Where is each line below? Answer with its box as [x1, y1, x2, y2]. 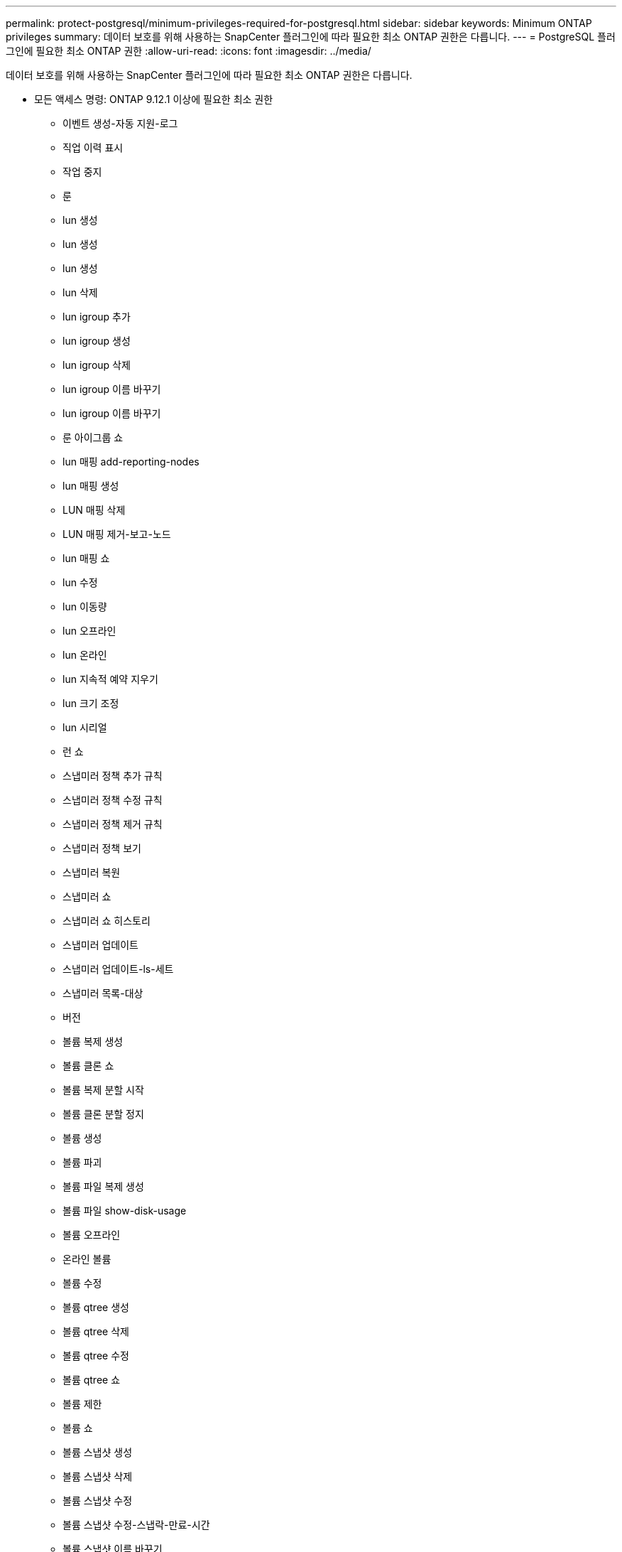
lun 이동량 [62, 600, 107, 613]
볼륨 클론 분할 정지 [62, 1108, 144, 1120]
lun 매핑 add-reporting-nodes [62, 456, 200, 468]
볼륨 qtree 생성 [62, 1301, 129, 1313]
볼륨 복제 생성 [62, 1035, 124, 1047]
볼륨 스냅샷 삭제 [62, 1470, 133, 1482]
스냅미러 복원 [62, 866, 121, 878]
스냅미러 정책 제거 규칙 [62, 818, 163, 830]
